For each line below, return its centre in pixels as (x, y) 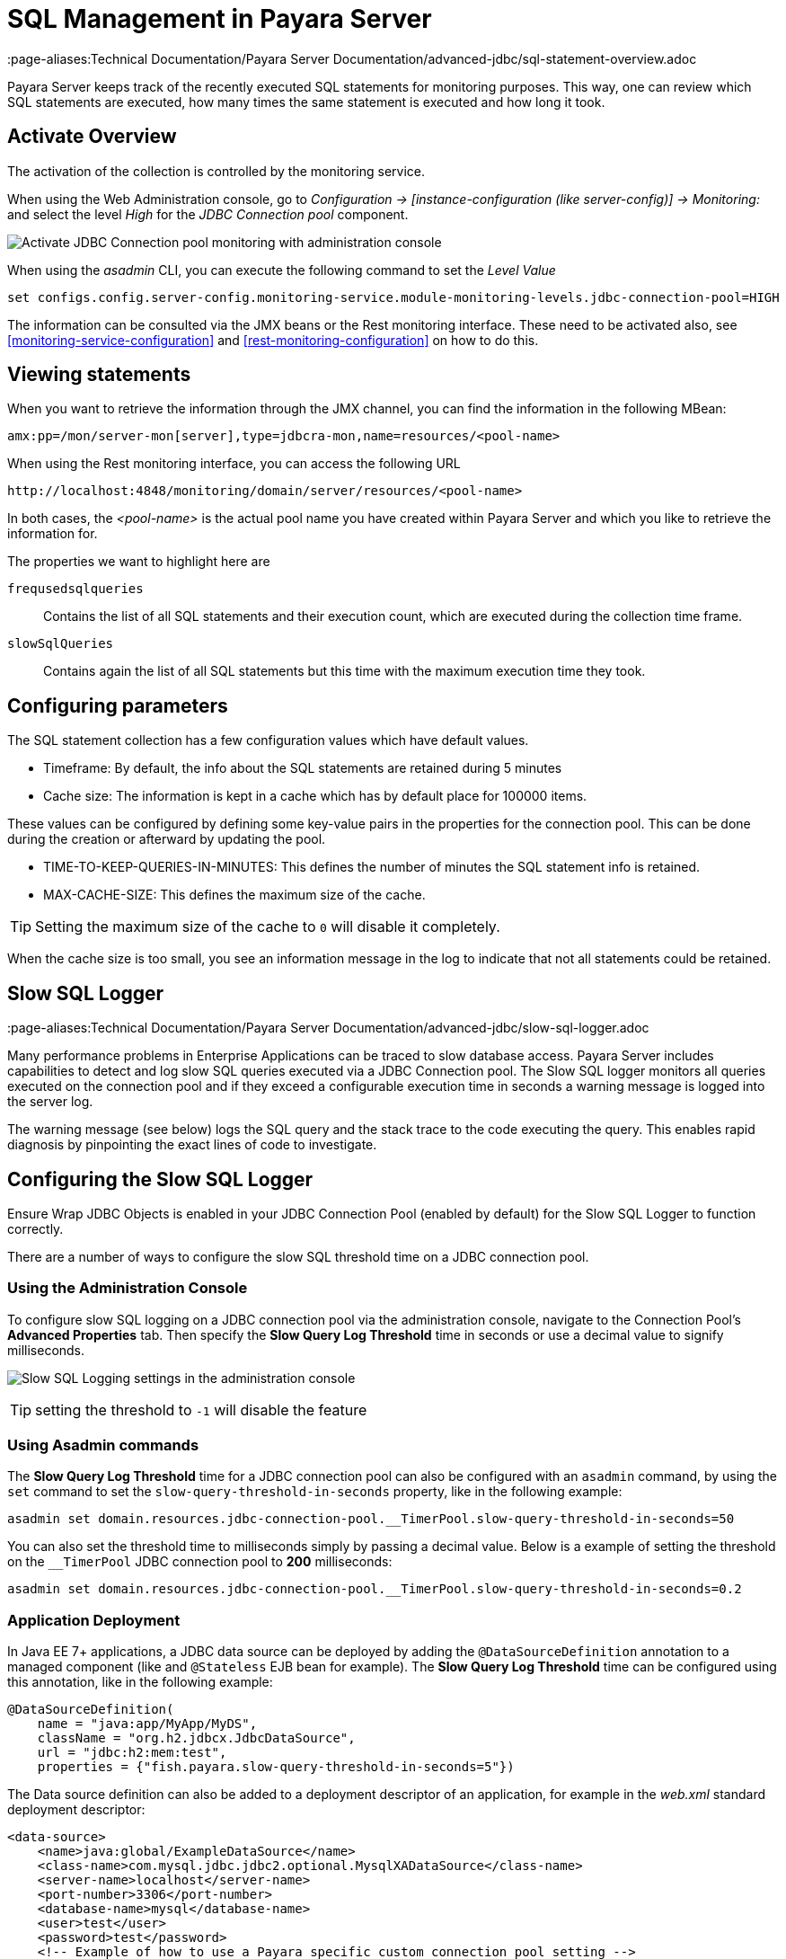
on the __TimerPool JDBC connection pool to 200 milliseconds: (200, 1562)
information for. (53, 534)
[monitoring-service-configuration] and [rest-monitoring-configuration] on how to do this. (273, 340)
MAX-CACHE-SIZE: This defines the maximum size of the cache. (234, 895)
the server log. (50, 1102)
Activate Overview (92, 137)
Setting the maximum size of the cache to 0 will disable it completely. (268, 927)
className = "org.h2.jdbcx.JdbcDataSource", (196, 1738)
